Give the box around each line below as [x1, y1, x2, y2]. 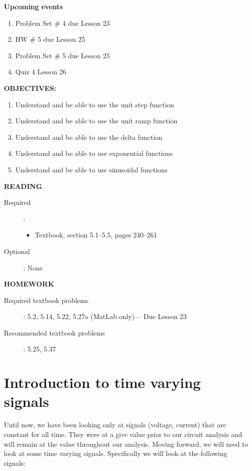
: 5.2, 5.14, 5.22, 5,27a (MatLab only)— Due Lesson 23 [23, 311, 187, 321]
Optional [4, 246, 30, 256]
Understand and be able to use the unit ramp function [15, 116, 178, 126]
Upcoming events [4, 1, 63, 11]
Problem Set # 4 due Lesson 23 [15, 17, 110, 28]
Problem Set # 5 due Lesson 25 [15, 50, 110, 60]
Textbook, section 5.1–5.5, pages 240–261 [34, 230, 157, 240]
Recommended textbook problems [4, 327, 105, 337]
